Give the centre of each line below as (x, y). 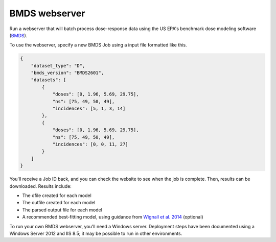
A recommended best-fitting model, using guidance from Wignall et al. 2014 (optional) (113, 217)
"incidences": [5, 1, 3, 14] (89, 109)
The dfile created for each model (57, 195)
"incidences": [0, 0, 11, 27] (90, 144)
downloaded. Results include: (40, 186)
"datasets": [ (49, 80)
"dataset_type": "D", (58, 66)
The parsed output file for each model (62, 210)
